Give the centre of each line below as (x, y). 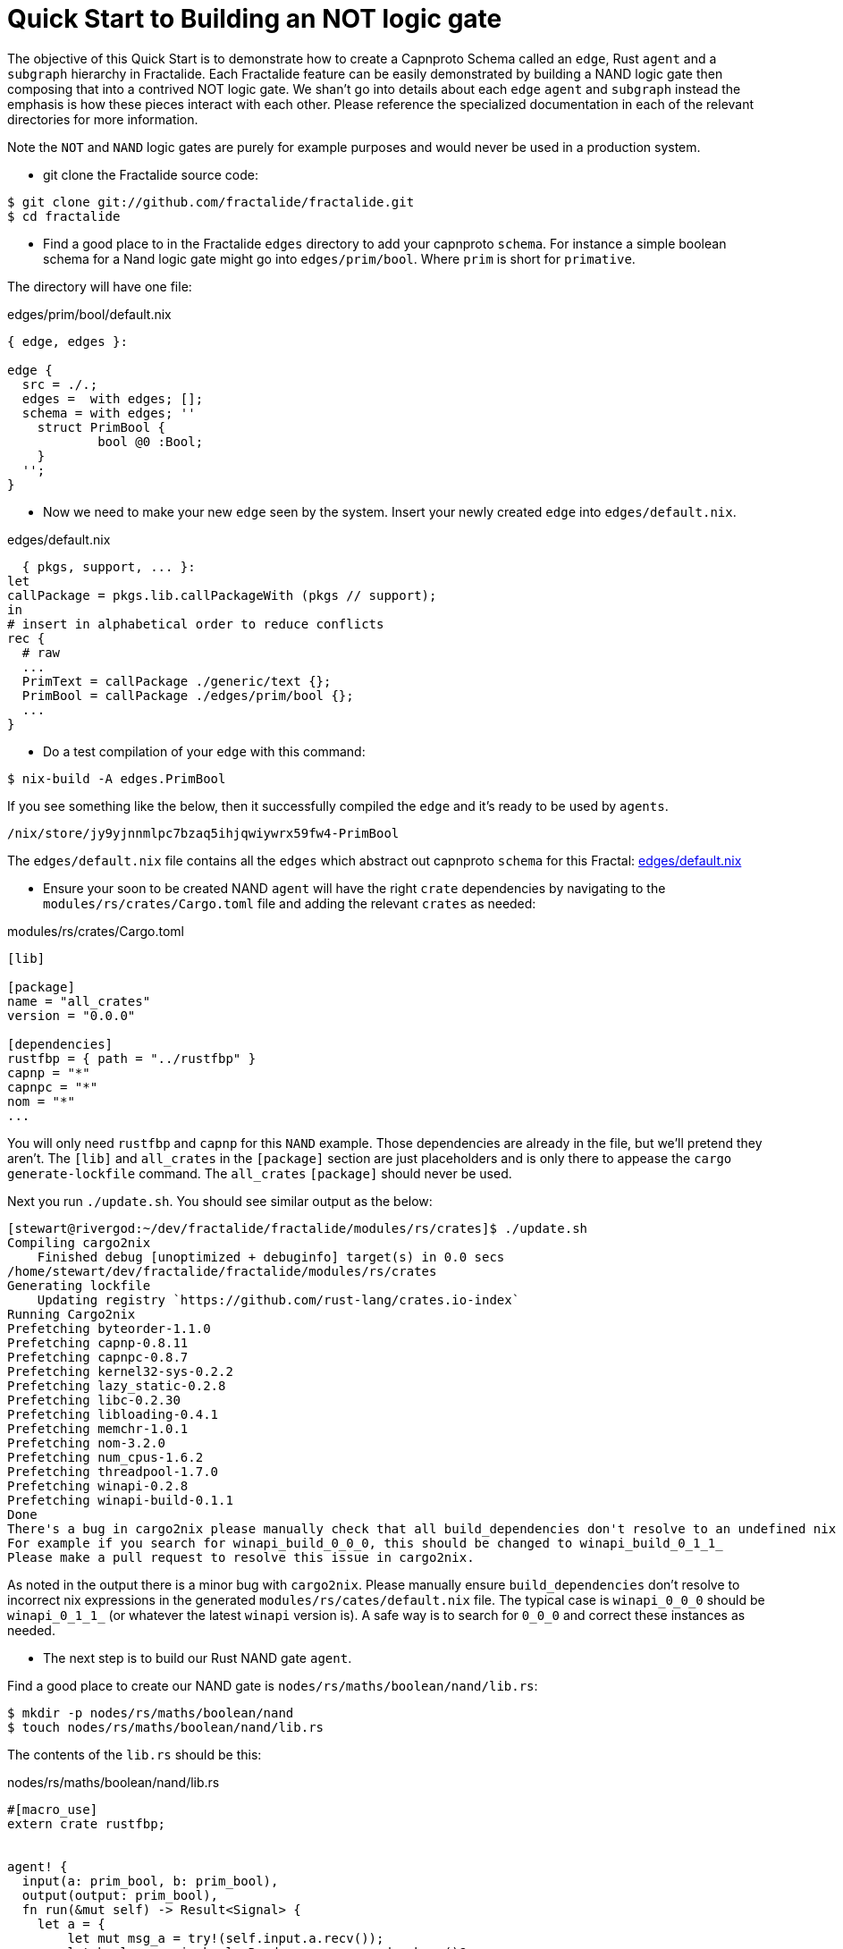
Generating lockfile (79, 1285)
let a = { (71, 1924)
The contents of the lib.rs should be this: (135, 1754)
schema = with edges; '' (109, 413)
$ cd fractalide (64, 216)
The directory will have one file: (100, 286)
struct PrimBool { (101, 427)
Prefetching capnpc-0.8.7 (98, 1357)
